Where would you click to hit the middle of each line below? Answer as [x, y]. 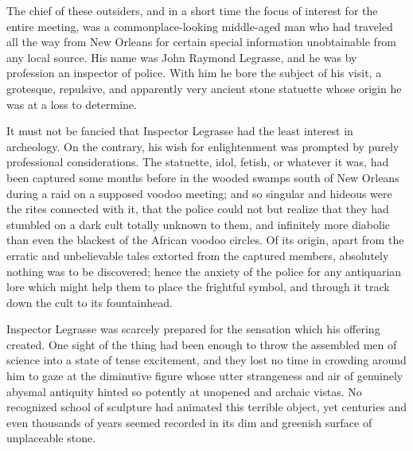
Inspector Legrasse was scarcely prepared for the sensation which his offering [193, 329]
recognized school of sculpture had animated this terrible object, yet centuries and [206, 407]
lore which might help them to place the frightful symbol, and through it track [198, 287]
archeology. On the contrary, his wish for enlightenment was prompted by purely [203, 146]
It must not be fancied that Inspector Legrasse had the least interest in [180, 131]
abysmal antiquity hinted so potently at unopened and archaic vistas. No [184, 391]
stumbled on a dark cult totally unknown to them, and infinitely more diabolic [199, 224]
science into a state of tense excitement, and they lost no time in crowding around [206, 360]
